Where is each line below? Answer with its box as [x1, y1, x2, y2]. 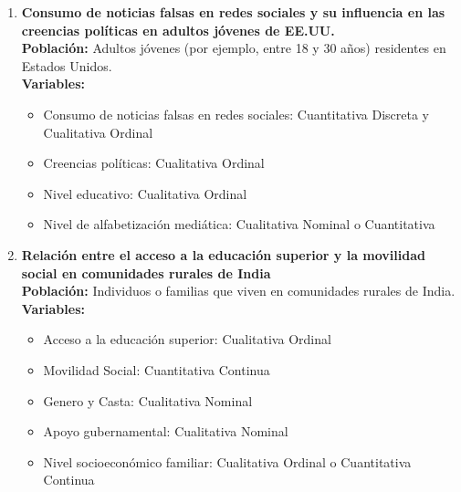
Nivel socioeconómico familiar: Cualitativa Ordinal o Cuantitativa [43, 452, 412, 471]
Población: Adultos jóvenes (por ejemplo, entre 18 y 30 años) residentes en [21, 38, 446, 58]
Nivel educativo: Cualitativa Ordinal [43, 183, 247, 203]
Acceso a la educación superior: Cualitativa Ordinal [43, 330, 331, 349]
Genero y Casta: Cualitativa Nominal [43, 391, 253, 410]
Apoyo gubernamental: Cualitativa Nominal [43, 422, 288, 441]
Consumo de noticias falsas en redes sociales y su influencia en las [21, 3, 445, 21]
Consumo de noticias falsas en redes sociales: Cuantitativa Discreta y [43, 104, 429, 123]
